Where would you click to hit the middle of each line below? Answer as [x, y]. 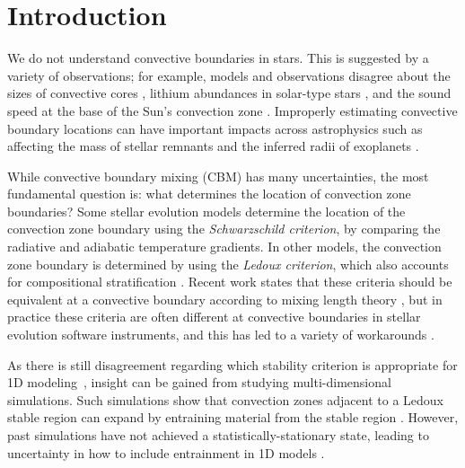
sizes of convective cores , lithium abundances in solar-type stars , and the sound [229, 93]
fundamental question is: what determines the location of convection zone [209, 194]
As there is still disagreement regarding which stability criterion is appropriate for [232, 364]
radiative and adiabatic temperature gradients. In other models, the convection [224, 247]
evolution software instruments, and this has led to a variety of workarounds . [221, 335]
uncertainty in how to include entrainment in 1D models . [166, 452]
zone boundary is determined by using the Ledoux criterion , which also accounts [228, 264]
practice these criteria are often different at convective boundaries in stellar [214, 317]
